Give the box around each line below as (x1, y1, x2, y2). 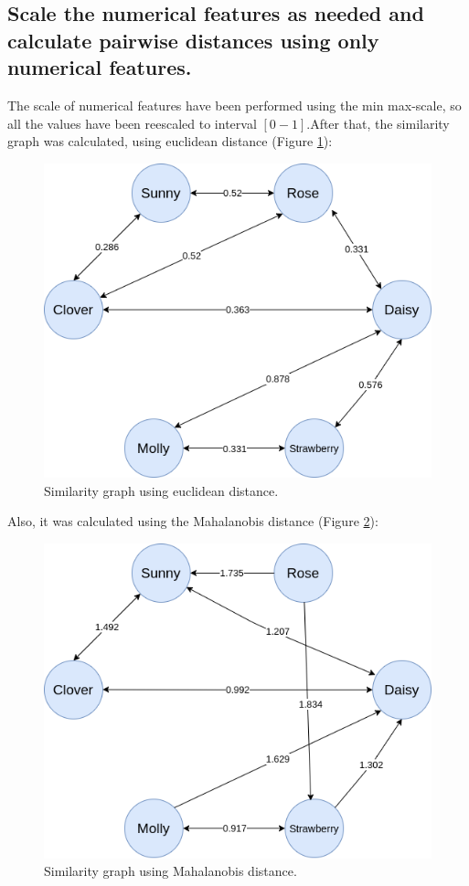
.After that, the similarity (306, 113, 450, 132)
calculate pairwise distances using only (7, 26, 379, 54)
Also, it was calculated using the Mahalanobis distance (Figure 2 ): (7, 512, 378, 531)
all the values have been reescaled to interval (7, 113, 257, 132)
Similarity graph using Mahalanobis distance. (44, 861, 297, 881)
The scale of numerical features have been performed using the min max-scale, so (7, 95, 462, 114)
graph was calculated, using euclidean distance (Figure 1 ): (7, 132, 333, 151)
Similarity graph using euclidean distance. (44, 480, 279, 500)
